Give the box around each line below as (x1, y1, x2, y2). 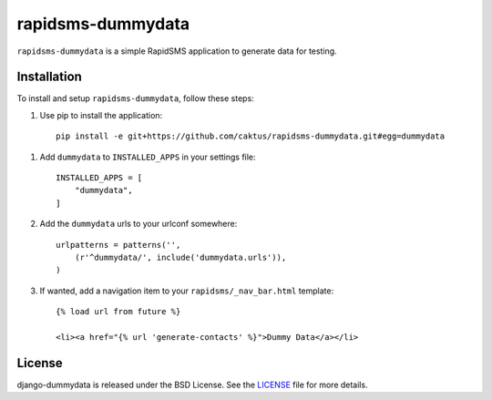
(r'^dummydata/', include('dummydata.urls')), (74, 251, 287, 262)
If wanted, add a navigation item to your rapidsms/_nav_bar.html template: (39, 285, 334, 296)
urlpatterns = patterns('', (56, 240, 181, 250)
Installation (16, 69, 82, 85)
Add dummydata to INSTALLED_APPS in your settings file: (39, 151, 256, 162)
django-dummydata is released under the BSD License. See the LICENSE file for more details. (16, 379, 368, 390)
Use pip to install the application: (39, 109, 163, 120)
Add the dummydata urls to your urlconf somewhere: (39, 219, 238, 230)
